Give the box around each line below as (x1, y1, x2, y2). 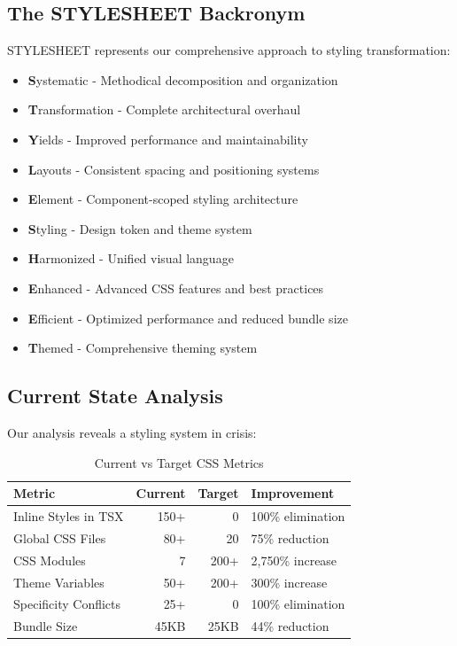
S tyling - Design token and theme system (27, 219, 252, 237)
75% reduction (251, 528, 329, 547)
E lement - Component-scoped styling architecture (27, 190, 298, 208)
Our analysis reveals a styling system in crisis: (7, 423, 257, 441)
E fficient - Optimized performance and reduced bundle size (27, 308, 348, 327)
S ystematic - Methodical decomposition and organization (27, 70, 338, 89)
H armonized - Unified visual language (27, 249, 234, 268)
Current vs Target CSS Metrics (94, 453, 264, 471)
